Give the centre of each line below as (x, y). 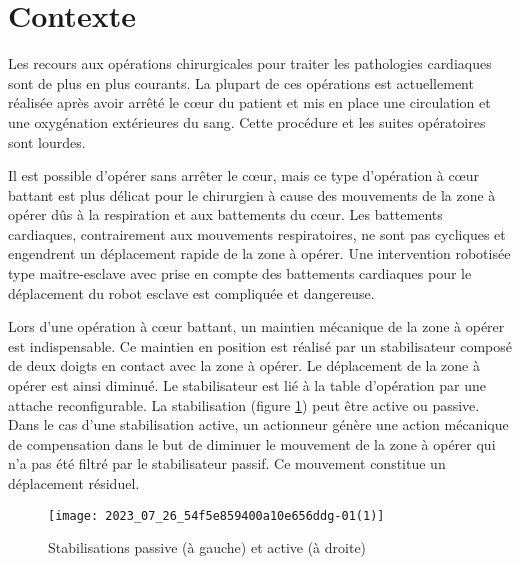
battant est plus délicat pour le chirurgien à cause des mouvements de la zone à (252, 194)
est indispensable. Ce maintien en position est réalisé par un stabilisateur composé (260, 345)
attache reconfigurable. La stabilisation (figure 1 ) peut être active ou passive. (244, 404)
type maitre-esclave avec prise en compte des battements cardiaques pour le (240, 273)
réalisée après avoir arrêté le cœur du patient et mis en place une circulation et (249, 102)
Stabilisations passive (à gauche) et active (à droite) (207, 547)
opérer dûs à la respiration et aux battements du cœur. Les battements (225, 214)
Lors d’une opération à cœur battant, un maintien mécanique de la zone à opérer (256, 326)
